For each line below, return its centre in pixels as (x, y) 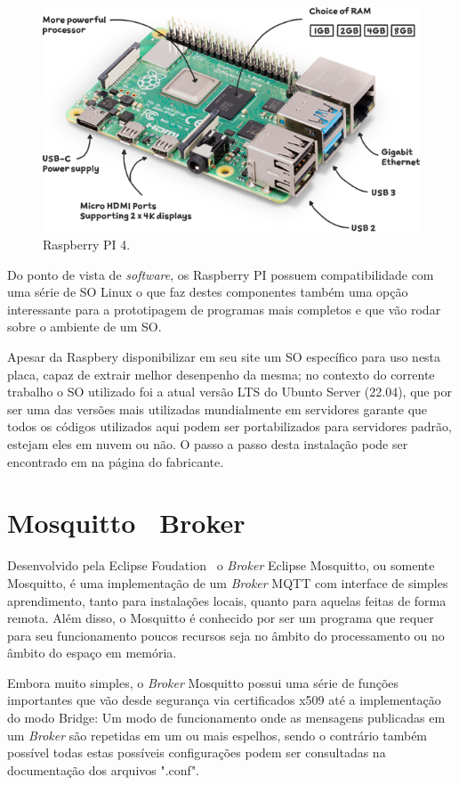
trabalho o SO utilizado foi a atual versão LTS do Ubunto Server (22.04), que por (229, 392)
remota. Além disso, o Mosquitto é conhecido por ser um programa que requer (221, 618)
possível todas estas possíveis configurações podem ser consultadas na (197, 752)
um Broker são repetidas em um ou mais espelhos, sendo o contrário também (217, 735)
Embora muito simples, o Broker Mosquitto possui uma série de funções (203, 682)
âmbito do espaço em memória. (92, 653)
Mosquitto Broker (126, 523)
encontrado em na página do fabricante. (116, 461)
